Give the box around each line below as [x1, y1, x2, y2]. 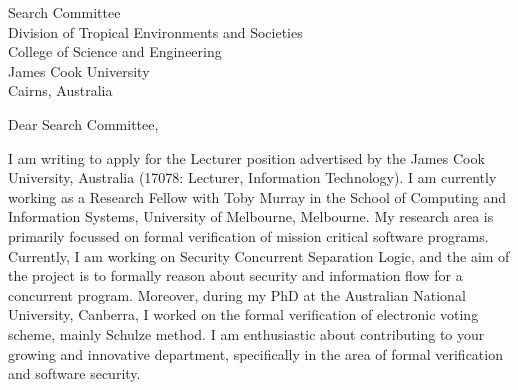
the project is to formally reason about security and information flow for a [8, 265, 463, 286]
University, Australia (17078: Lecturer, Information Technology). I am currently [8, 167, 497, 188]
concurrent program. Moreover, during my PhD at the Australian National [8, 284, 466, 305]
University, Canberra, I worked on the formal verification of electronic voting [8, 304, 479, 325]
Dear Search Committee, [8, 113, 159, 134]
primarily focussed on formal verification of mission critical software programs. [8, 225, 489, 246]
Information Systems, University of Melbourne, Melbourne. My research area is [8, 206, 494, 227]
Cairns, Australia [8, 80, 113, 101]
